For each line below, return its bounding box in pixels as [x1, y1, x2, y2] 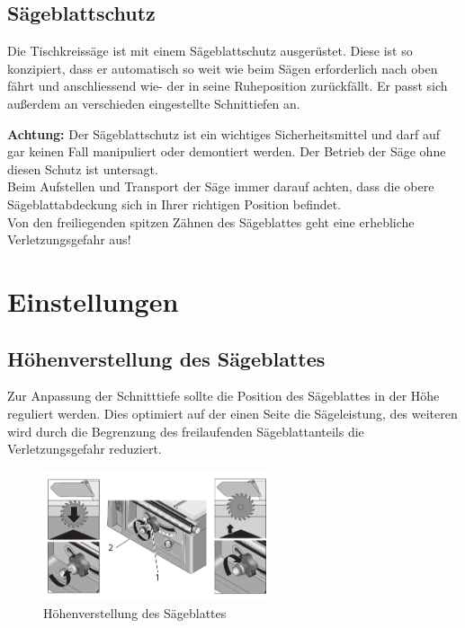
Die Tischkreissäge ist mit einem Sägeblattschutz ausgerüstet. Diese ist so [7, 41, 413, 60]
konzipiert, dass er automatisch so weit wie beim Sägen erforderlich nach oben [7, 58, 438, 77]
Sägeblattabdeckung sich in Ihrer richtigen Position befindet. [7, 194, 342, 213]
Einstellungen [7, 282, 179, 319]
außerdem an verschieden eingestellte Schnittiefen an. [7, 93, 300, 112]
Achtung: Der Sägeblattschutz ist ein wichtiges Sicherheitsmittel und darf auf [7, 124, 441, 143]
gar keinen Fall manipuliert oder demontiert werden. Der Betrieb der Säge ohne [7, 142, 446, 161]
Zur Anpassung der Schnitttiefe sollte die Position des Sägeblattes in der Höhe [7, 386, 440, 405]
